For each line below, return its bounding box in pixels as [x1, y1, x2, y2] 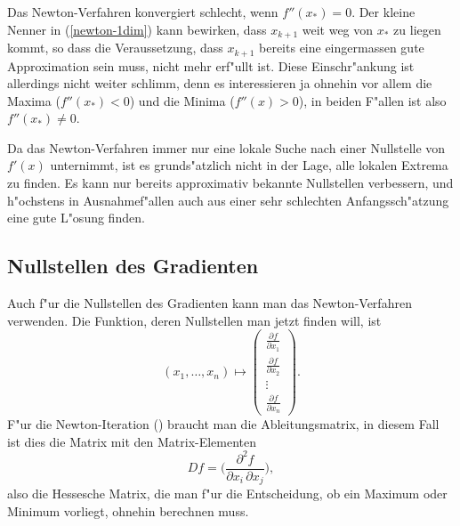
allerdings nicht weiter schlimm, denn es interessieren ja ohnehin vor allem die [7, 74, 432, 93]
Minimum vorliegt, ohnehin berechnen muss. [7, 501, 249, 520]
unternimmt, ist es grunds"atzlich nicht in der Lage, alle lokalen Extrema [50, 156, 448, 174]
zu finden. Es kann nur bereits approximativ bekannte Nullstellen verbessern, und [7, 174, 454, 192]
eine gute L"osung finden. [7, 208, 145, 227]
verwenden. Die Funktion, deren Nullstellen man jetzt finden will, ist [7, 311, 382, 329]
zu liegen [393, 20, 441, 38]
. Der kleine [351, 3, 416, 20]
